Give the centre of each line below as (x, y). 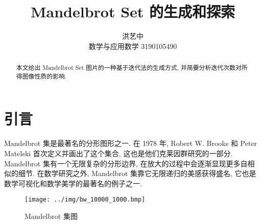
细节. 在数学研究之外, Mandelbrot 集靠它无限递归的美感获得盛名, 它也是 (137, 173)
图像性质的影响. (44, 76)
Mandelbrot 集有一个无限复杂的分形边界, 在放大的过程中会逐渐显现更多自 (126, 163)
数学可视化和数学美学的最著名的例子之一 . (73, 183)
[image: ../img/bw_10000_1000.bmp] (85, 200)
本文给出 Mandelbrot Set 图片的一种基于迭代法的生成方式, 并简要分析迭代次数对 (129, 68)
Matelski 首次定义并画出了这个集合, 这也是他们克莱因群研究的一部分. (118, 153)
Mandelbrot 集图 (51, 216)
